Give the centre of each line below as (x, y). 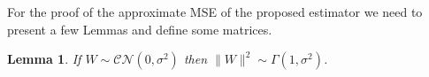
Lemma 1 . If (44, 59)
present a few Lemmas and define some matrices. (140, 29)
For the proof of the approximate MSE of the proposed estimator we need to (215, 12)
